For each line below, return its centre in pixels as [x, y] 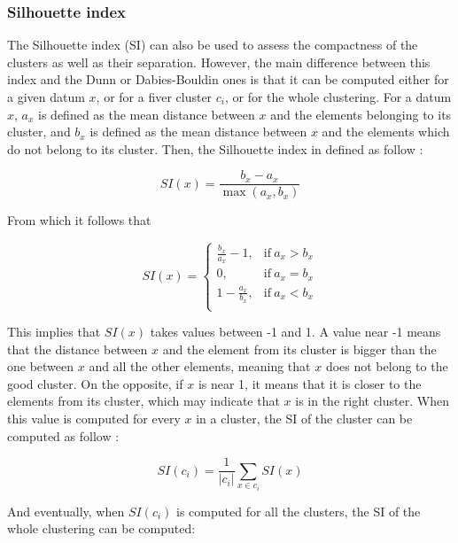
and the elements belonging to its [361, 114]
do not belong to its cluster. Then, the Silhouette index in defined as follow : [215, 148]
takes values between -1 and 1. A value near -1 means [295, 332]
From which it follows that [79, 220]
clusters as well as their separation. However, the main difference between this [219, 62]
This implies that [54, 332]
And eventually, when [66, 511]
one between [41, 366]
